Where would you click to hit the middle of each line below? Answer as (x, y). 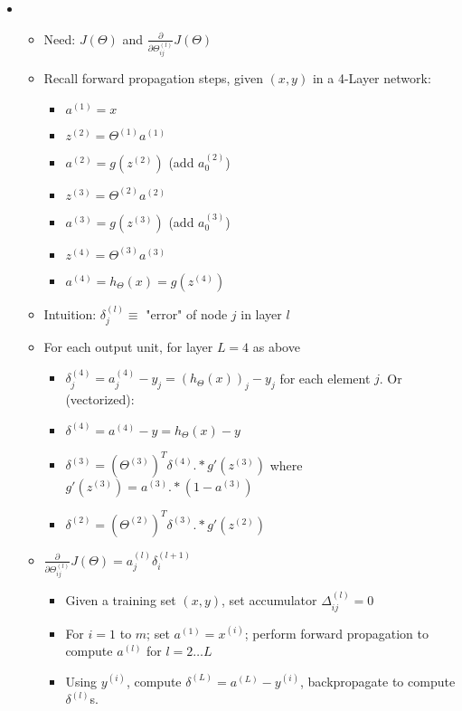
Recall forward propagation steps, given (153, 78)
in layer (261, 313)
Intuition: (70, 313)
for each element (325, 378)
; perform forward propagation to (336, 633)
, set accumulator (269, 600)
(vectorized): (100, 399)
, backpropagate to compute (377, 681)
